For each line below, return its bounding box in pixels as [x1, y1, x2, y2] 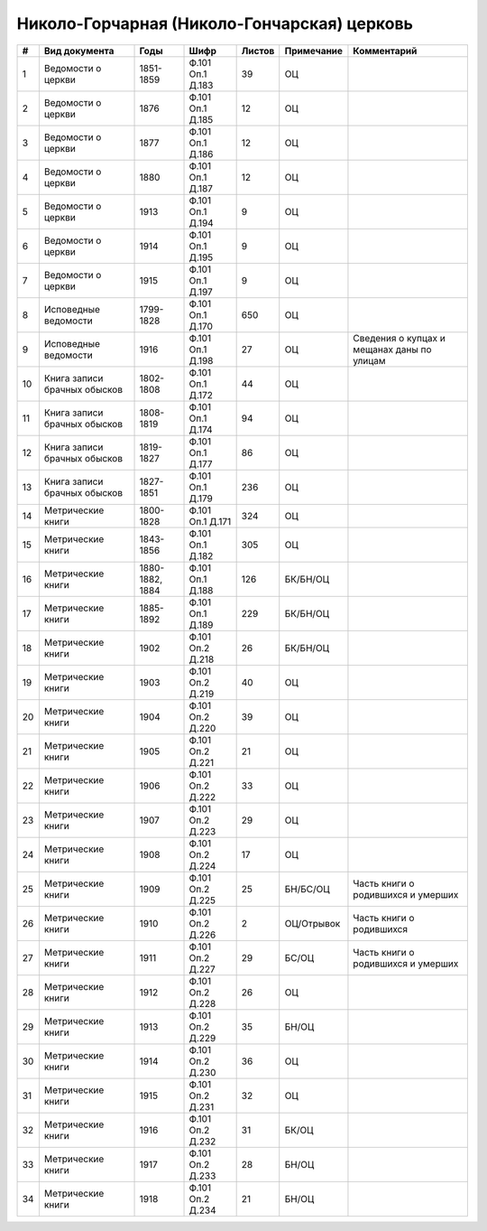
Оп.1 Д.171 [188, 515, 232, 527]
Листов [241, 44, 275, 57]
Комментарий [353, 44, 418, 57]
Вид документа [43, 44, 115, 57]
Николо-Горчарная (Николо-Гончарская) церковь [16, 14, 414, 33]
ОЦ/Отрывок [284, 917, 341, 929]
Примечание [284, 44, 343, 57]
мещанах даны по [353, 343, 432, 356]
